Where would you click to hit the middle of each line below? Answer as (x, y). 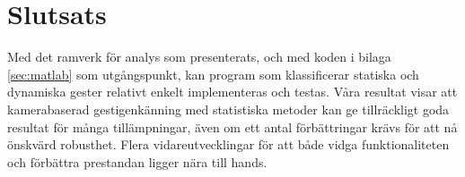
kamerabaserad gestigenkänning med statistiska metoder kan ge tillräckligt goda (228, 109)
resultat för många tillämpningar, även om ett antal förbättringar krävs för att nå (232, 126)
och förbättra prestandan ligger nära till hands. (137, 161)
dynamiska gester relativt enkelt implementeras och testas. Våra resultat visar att (232, 92)
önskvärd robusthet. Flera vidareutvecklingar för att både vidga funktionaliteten (228, 144)
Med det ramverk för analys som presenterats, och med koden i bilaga (199, 57)
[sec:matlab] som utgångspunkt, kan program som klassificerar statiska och (213, 74)
